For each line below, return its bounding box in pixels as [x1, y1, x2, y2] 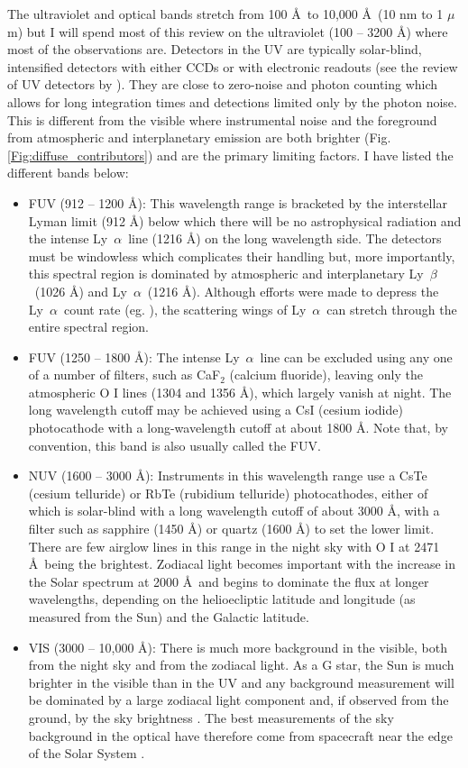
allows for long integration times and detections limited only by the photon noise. [7, 92, 457, 111]
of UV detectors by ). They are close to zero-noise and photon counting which [7, 75, 438, 94]
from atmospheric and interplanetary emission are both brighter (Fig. [7, 128, 391, 147]
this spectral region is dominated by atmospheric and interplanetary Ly [28, 264, 424, 283]
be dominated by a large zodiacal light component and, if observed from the [28, 690, 449, 709]
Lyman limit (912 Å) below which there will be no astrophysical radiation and [28, 211, 462, 230]
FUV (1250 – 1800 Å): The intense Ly [28, 347, 240, 366]
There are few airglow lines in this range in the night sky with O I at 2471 [28, 536, 440, 555]
